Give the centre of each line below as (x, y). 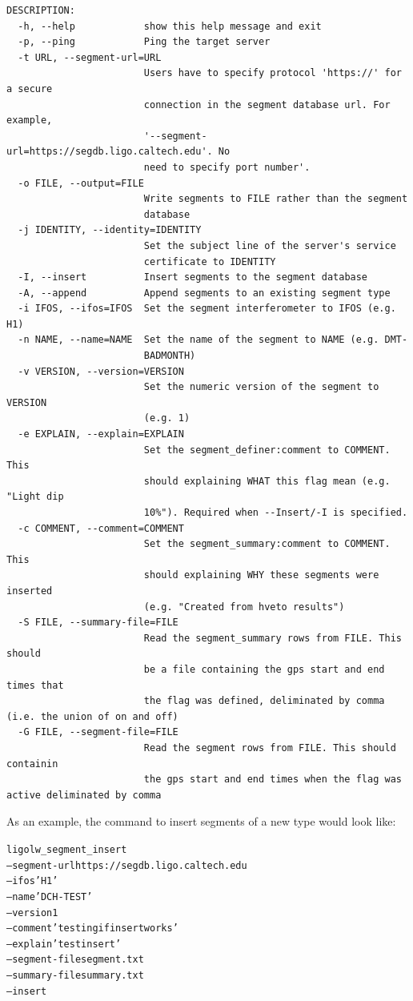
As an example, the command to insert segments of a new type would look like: (201, 821)
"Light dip (35, 497)
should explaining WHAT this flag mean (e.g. (267, 481)
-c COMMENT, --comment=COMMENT (101, 528)
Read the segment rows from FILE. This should (270, 748)
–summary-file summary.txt (75, 976)
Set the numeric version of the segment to (261, 387)
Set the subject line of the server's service (270, 245)
